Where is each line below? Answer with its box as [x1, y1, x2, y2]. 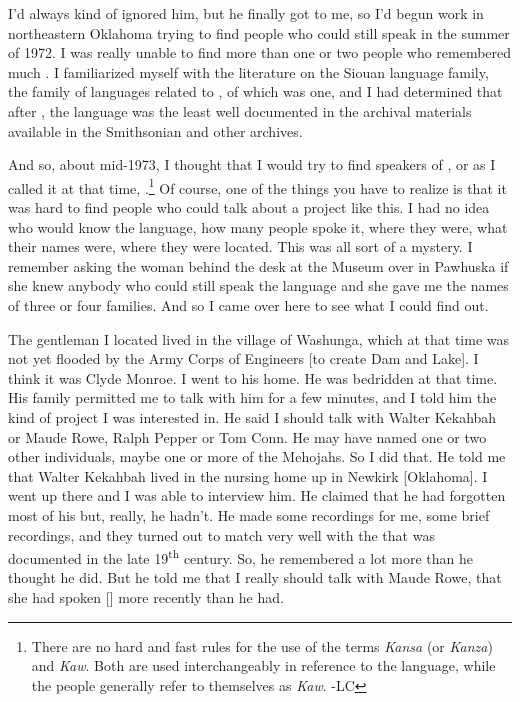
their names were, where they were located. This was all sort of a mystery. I [8, 236, 473, 257]
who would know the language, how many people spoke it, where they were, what [8, 216, 508, 237]
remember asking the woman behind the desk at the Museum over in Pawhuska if [8, 255, 509, 276]
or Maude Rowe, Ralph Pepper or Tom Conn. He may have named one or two [8, 426, 487, 447]
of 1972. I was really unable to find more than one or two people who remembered [8, 42, 512, 63]
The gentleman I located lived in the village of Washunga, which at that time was [8, 328, 510, 349]
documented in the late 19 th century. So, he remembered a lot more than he [8, 545, 473, 568]
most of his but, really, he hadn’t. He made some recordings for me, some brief [8, 504, 490, 525]
